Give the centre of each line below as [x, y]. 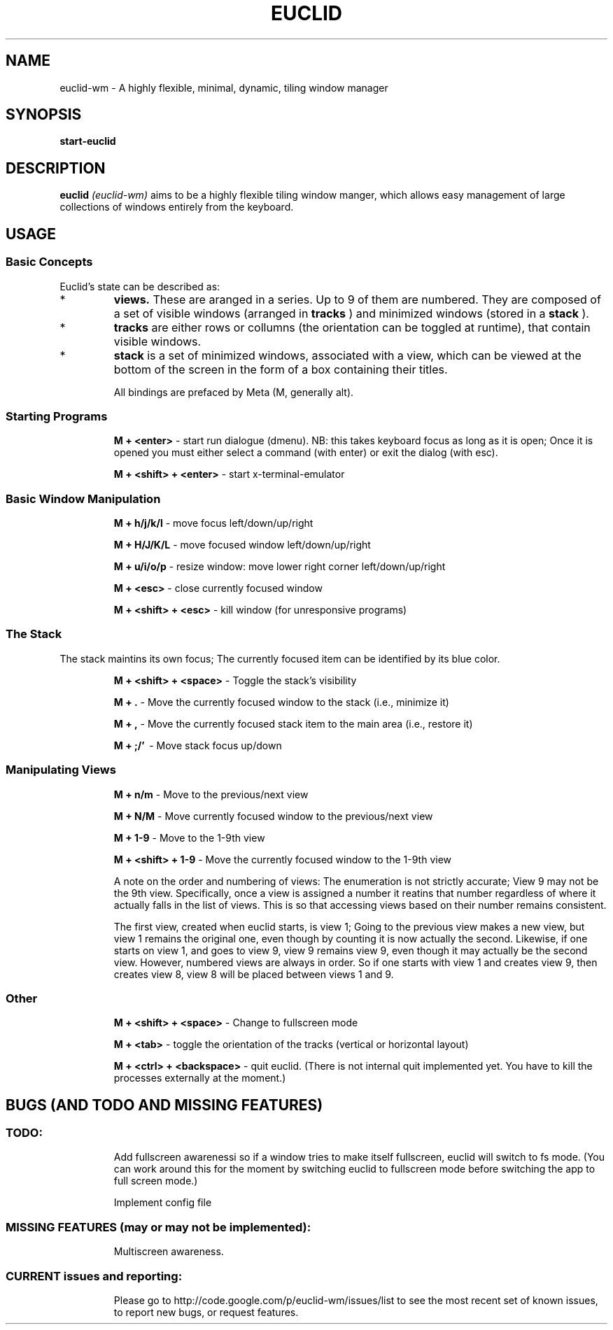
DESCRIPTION [56, 168]
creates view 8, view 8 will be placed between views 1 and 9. [254, 974]
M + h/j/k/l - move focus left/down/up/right [213, 523]
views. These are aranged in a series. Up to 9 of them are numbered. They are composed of [357, 299]
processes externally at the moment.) [200, 1078]
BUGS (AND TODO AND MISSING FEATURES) [164, 1105]
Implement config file [163, 1203]
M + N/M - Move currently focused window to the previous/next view [273, 816]
